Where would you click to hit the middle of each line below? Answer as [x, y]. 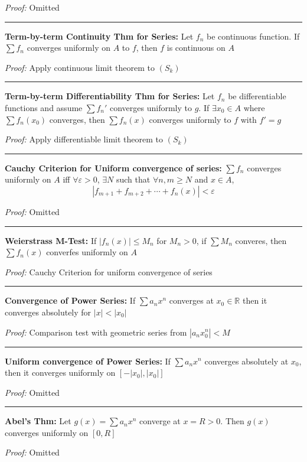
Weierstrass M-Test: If [51, 240]
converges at [191, 300]
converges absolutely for [48, 312]
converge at [160, 421]
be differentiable [257, 96]
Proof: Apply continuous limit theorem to [80, 67]
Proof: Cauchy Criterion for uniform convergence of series [109, 271]
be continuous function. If [253, 36]
